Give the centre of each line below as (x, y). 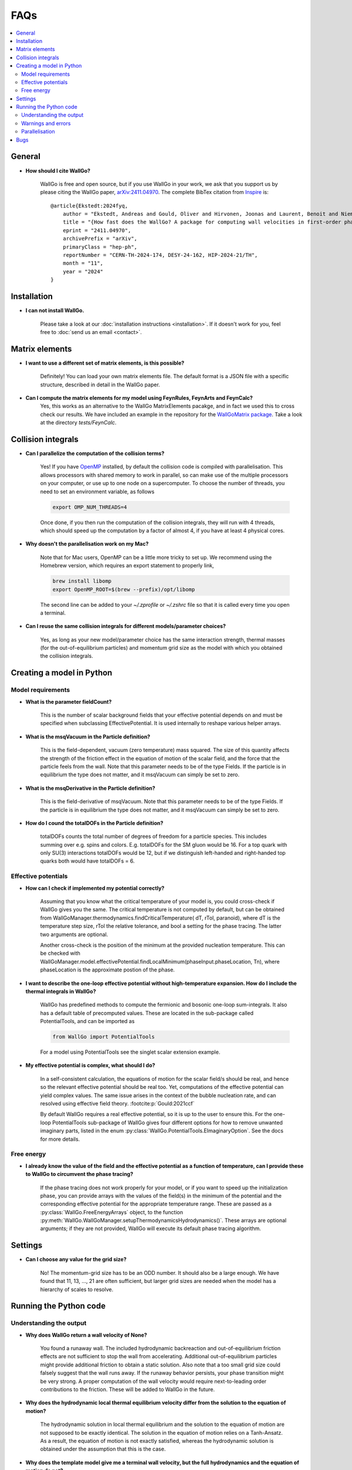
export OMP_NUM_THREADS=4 (90, 507)
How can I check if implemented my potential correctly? (95, 888)
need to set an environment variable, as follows (97, 492)
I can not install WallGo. (55, 310)
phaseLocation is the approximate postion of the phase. (108, 970)
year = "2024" (83, 271)
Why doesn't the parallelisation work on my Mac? (87, 544)
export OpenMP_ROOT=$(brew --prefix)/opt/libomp (124, 589)
